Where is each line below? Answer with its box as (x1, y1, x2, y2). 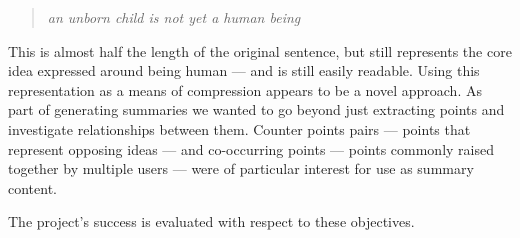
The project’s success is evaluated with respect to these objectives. (8, 211, 415, 232)
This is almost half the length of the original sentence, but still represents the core (8, 40, 512, 61)
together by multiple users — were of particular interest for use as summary (8, 158, 474, 179)
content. (8, 177, 57, 198)
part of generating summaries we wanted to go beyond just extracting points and (8, 99, 505, 120)
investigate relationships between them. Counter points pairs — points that (8, 118, 471, 139)
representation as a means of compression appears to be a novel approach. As (8, 79, 482, 100)
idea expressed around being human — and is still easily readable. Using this (8, 60, 480, 81)
